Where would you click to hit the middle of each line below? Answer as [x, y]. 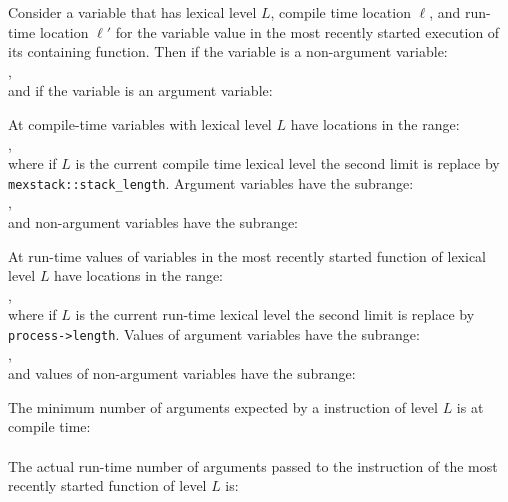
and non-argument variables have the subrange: [153, 222]
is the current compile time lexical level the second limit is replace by [287, 163]
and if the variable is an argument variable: [140, 90]
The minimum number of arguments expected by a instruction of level [223, 406]
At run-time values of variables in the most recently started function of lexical [247, 255]
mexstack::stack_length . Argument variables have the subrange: [211, 182]
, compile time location [340, 12]
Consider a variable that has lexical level [132, 12]
